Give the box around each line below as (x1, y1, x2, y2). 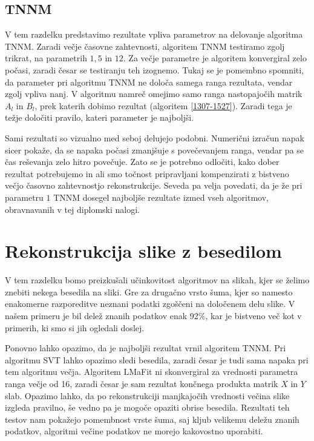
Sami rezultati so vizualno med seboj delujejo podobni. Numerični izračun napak (5, 131, 304, 144)
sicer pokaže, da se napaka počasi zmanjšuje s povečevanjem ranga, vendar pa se (5, 143, 304, 156)
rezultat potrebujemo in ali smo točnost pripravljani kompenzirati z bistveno (5, 167, 289, 180)
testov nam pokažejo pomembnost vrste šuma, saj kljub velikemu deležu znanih (5, 412, 299, 425)
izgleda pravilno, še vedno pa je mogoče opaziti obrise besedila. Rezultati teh (5, 401, 290, 414)
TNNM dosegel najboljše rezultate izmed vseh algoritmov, (53, 190, 269, 203)
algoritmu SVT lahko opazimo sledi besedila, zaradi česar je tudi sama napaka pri (5, 353, 309, 366)
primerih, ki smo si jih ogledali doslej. (5, 321, 145, 334)
